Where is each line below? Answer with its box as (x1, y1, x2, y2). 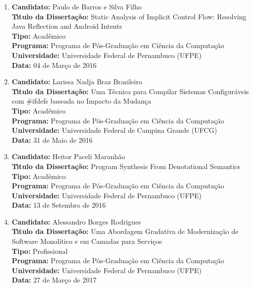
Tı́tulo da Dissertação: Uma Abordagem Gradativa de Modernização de (11, 226, 239, 236)
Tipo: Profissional (11, 245, 68, 256)
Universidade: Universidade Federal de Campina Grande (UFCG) (11, 125, 217, 135)
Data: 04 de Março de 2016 (11, 59, 97, 70)
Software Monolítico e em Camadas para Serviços (11, 236, 162, 246)
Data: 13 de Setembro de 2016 (11, 200, 106, 210)
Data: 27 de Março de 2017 (11, 275, 97, 285)
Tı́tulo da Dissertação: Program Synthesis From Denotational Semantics (11, 161, 241, 171)
